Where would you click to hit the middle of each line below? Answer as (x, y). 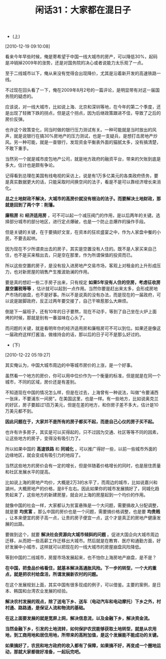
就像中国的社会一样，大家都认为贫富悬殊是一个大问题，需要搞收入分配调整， (83, 505)
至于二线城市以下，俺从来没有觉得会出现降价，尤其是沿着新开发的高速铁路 (81, 73)
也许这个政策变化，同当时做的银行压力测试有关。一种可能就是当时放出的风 (81, 130)
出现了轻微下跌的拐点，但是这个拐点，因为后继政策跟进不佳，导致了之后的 (85, 113)
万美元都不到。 (20, 411)
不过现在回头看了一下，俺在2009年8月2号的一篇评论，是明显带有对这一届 (80, 90)
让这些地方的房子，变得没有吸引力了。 (44, 438)
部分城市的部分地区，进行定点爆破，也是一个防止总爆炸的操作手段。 (79, 222)
